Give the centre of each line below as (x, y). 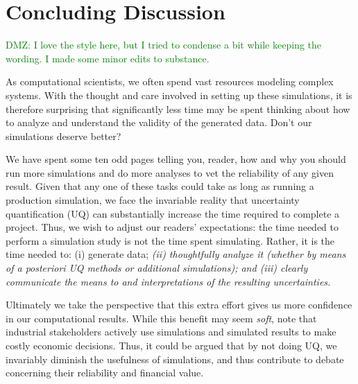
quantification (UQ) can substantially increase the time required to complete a (173, 213)
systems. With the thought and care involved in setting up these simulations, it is (179, 95)
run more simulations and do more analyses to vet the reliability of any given (170, 172)
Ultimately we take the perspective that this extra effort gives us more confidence (179, 305)
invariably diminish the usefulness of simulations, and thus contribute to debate (175, 359)
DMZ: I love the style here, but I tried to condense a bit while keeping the (163, 45)
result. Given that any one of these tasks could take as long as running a (160, 186)
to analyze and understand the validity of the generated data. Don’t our (159, 122)
